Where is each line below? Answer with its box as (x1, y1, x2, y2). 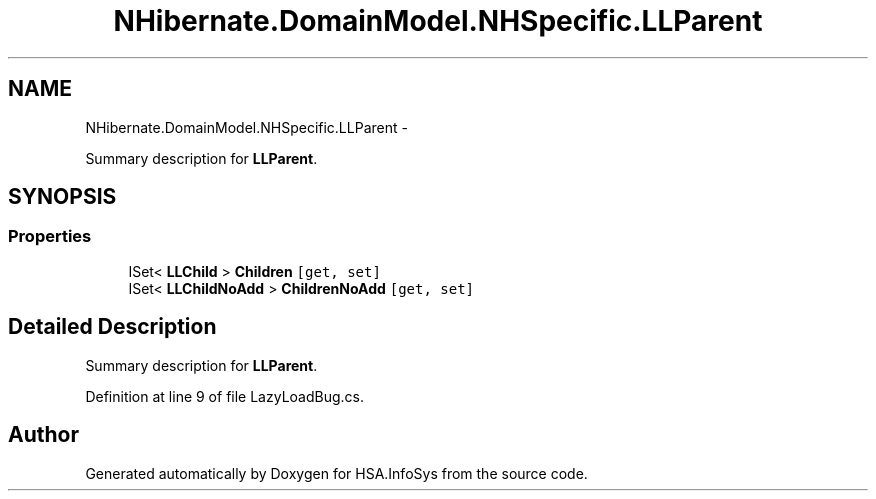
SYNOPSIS (8, 184, 117, 210)
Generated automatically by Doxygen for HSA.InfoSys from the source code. (85, 464, 588, 482)
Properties (8, 226, 92, 247)
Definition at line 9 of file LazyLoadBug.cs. (85, 387, 364, 405)
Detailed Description (8, 314, 217, 340)
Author (8, 422, 79, 448)
